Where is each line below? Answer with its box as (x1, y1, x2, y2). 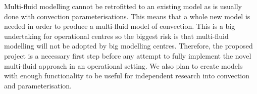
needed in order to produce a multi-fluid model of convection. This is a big (4, 21, 235, 31)
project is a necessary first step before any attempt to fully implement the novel (4, 50, 251, 61)
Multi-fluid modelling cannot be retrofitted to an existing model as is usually (4, 1, 242, 11)
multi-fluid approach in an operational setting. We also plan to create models (4, 60, 243, 71)
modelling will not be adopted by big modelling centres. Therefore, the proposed (4, 40, 253, 51)
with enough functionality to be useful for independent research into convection (4, 70, 250, 81)
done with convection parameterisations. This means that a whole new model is (4, 11, 250, 21)
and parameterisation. (4, 80, 72, 90)
